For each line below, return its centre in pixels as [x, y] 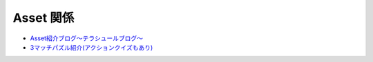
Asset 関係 [44, 18]
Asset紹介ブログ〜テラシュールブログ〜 [86, 38]
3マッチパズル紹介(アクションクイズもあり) [92, 47]
